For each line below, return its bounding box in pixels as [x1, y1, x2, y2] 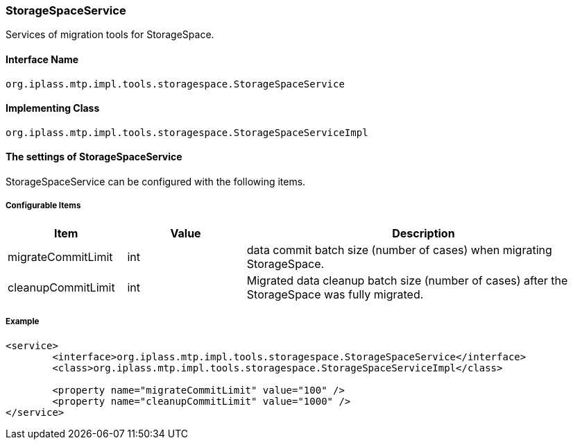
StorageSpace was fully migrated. [246, 287, 424, 301]
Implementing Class [6, 102, 100, 115]
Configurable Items [6, 201, 81, 211]
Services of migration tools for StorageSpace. [6, 28, 214, 41]
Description [392, 226, 455, 240]
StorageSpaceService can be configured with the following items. [6, 176, 306, 188]
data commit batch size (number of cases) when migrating [246, 242, 552, 257]
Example [6, 317, 40, 327]
